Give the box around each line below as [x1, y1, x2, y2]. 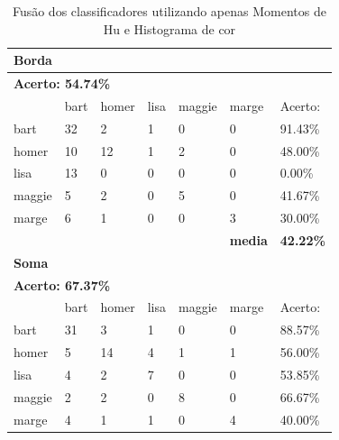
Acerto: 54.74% [14, 74, 111, 93]
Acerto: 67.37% [14, 275, 111, 294]
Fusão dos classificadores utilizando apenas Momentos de [12, 2, 326, 20]
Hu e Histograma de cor [103, 19, 236, 38]
